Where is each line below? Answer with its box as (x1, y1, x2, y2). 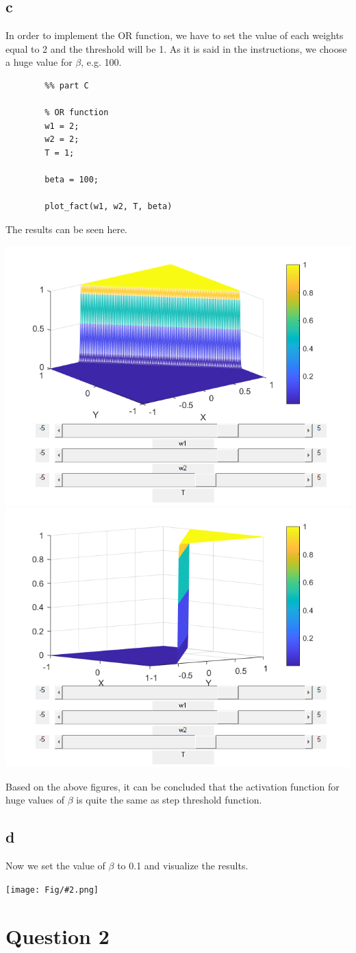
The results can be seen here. (5, 221, 127, 236)
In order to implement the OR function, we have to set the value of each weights (5, 28, 344, 43)
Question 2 (5, 921, 110, 950)
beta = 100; (44, 175, 99, 185)
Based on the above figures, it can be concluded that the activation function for (5, 779, 340, 793)
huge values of (5, 793, 65, 807)
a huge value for (5, 55, 73, 69)
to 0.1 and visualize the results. (117, 858, 249, 873)
